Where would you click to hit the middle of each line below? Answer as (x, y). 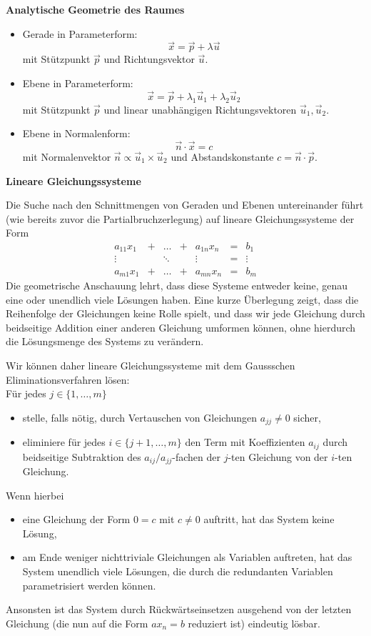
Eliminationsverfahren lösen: (68, 379)
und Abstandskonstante (222, 157)
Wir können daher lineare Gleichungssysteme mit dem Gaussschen (151, 365)
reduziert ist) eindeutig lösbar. (254, 623)
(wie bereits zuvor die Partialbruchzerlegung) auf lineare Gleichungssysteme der (180, 218)
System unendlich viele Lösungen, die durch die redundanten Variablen (178, 571)
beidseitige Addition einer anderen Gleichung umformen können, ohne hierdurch (181, 327)
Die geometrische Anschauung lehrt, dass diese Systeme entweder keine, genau (177, 285)
